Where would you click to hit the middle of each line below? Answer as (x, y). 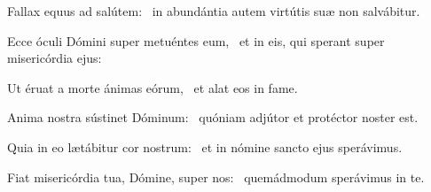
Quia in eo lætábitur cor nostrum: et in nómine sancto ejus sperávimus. (205, 146)
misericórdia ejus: (55, 58)
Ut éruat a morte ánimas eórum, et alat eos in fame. (153, 87)
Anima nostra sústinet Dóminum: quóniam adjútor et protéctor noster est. (213, 117)
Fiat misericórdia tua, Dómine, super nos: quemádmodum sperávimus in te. (216, 177)
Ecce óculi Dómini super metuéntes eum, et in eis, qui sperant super (196, 40)
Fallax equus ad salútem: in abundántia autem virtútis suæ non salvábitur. (214, 11)
